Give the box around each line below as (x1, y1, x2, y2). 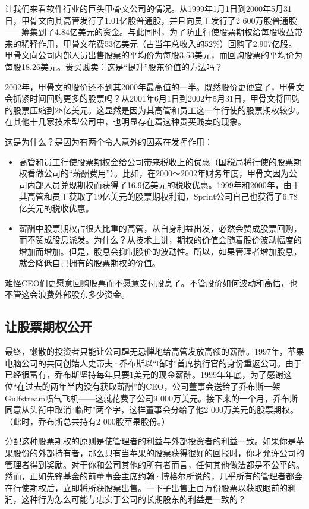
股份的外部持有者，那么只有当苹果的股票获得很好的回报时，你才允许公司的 (12, 447, 304, 459)
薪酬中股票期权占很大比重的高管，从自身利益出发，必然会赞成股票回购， (18, 222, 302, 234)
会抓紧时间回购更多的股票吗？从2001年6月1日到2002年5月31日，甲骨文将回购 (5, 92, 300, 105)
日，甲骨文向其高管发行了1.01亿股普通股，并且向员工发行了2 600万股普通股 (5, 14, 297, 26)
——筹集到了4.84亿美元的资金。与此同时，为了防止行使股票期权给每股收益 (5, 26, 294, 38)
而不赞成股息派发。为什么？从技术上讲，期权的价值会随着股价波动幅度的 (18, 233, 302, 246)
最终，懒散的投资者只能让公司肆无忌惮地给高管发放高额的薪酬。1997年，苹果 (5, 345, 304, 358)
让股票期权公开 (5, 317, 92, 336)
